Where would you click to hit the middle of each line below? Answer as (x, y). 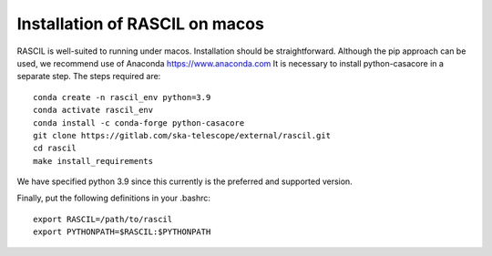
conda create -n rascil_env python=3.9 (122, 97)
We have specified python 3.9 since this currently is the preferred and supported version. (184, 181)
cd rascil (55, 148)
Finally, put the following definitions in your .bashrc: (114, 198)
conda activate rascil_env (93, 110)
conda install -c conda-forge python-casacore (139, 123)
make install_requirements (93, 161)
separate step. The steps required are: (89, 77)
